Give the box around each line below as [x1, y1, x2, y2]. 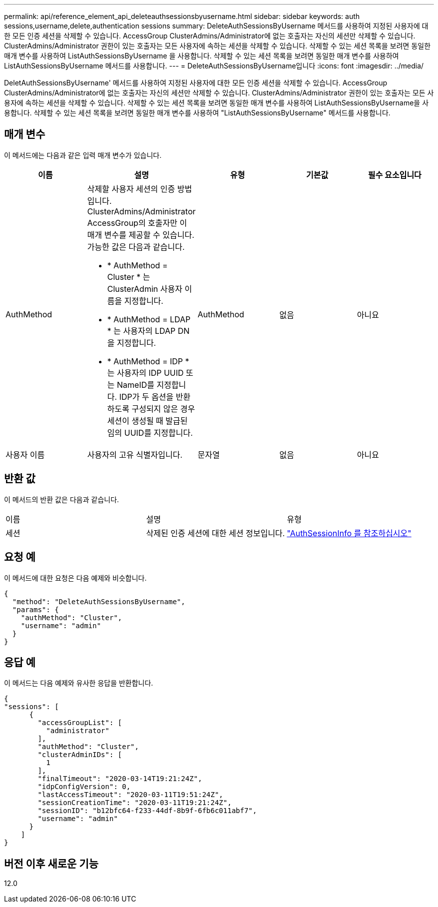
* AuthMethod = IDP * [107, 356, 189, 366]
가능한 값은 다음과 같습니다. [87, 241, 185, 252]
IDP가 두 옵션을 [119, 391, 174, 402]
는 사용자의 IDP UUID [107, 367, 184, 378]
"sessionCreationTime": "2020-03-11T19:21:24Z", [37, 799, 232, 807]
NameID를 [116, 379, 154, 390]
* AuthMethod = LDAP [107, 314, 191, 324]
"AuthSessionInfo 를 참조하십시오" [286, 528, 411, 538]
